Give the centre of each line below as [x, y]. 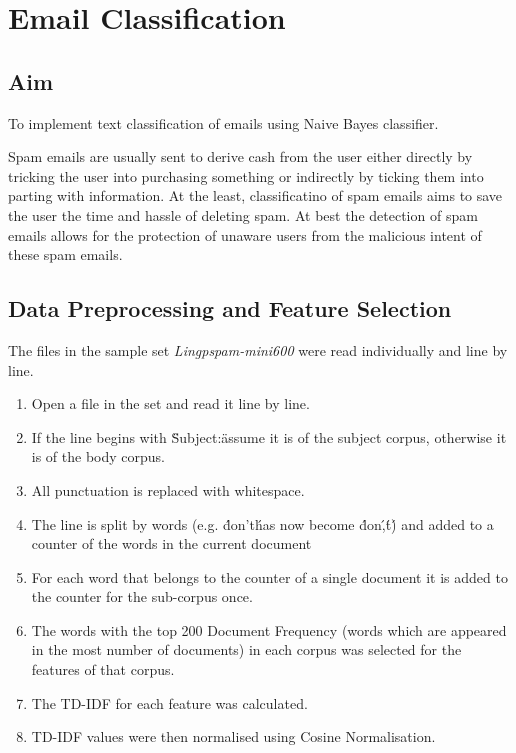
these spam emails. [65, 254]
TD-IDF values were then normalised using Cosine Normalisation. [233, 736]
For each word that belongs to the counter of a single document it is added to [269, 576]
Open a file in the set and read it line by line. [170, 403]
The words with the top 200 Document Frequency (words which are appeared [269, 629]
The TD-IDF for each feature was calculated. [169, 702]
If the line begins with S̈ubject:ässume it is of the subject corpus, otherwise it [269, 436]
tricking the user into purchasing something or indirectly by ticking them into [246, 175]
